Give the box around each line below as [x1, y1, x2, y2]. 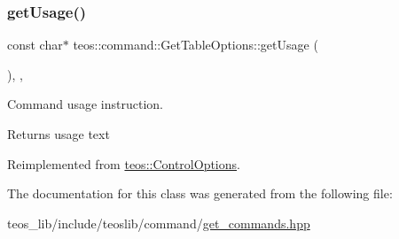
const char [7, 35, 63, 54]
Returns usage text [7, 125, 110, 143]
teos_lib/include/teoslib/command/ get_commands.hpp [7, 213, 310, 232]
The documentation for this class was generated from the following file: [7, 184, 393, 203]
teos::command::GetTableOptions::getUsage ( [73, 35, 318, 54]
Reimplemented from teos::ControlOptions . [7, 154, 240, 173]
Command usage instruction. [7, 95, 163, 113]
